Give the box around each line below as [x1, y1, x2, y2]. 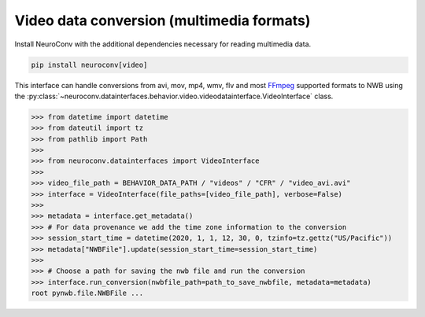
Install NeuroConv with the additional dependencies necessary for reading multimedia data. [14, 39, 312, 49]
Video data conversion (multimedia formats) [14, 12, 311, 29]
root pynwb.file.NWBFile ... [31, 289, 144, 298]
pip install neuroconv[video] [31, 60, 148, 69]
